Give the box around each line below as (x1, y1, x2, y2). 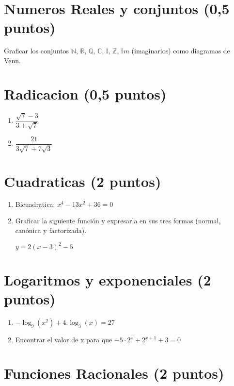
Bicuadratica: (15, 199, 55, 209)
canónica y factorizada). (15, 225, 87, 235)
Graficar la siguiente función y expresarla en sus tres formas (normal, (15, 216, 221, 226)
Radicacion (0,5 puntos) (4, 84, 167, 103)
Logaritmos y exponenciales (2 (4, 270, 211, 289)
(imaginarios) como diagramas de (131, 46, 230, 56)
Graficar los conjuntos (4, 46, 69, 56)
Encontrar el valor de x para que (15, 335, 112, 345)
